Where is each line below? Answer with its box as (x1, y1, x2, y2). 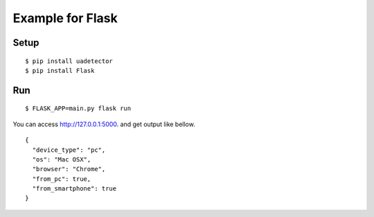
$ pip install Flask (25, 67, 95, 74)
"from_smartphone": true (32, 184, 117, 193)
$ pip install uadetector (25, 57, 114, 65)
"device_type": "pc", (32, 146, 106, 154)
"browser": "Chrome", (32, 165, 106, 173)
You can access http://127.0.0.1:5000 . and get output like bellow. (12, 120, 195, 128)
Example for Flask (12, 10, 118, 26)
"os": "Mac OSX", (32, 155, 91, 163)
